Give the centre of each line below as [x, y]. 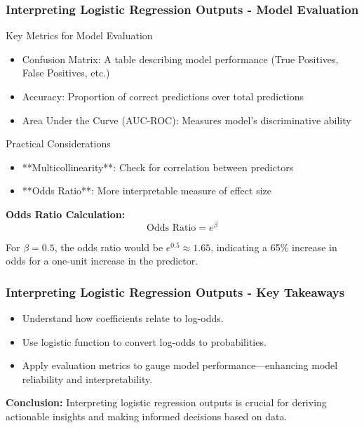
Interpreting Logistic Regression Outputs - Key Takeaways [175, 292]
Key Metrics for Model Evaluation [79, 35]
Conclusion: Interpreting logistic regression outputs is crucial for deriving [166, 402]
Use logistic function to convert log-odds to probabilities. [144, 341]
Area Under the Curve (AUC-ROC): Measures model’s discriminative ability [187, 120]
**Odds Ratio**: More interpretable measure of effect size [147, 190]
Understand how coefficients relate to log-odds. [123, 318]
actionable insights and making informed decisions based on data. [147, 416]
